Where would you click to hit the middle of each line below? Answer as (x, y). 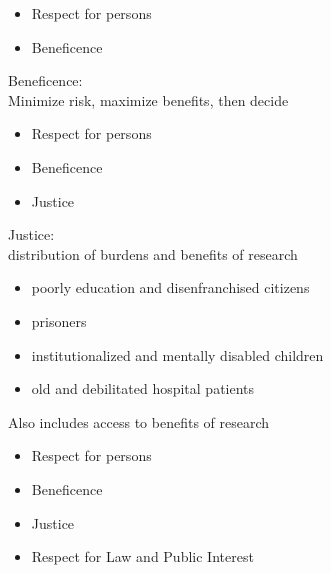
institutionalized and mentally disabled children (177, 354)
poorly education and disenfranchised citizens (170, 287)
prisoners (59, 320)
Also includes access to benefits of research (139, 421)
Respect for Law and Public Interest (142, 556)
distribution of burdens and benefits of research (153, 253)
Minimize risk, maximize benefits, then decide (148, 99)
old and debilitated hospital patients (143, 388)
